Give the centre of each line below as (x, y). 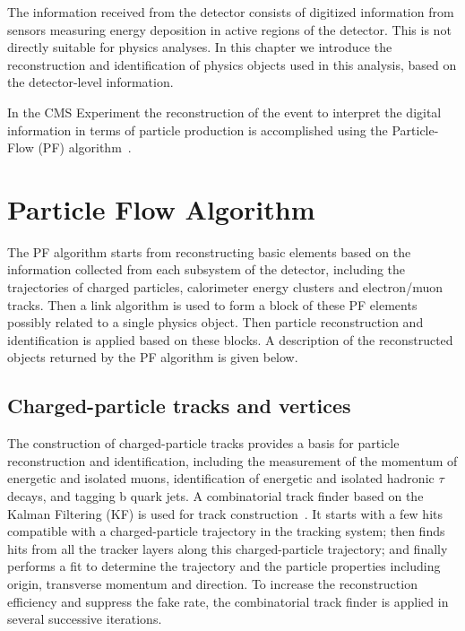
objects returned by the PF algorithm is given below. (153, 357)
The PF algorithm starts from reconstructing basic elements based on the (209, 251)
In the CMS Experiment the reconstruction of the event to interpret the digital (224, 112)
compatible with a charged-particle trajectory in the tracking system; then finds (226, 531)
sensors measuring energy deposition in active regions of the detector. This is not (229, 29)
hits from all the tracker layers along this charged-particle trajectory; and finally (228, 548)
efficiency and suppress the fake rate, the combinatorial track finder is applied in (228, 601)
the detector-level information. (90, 82)
